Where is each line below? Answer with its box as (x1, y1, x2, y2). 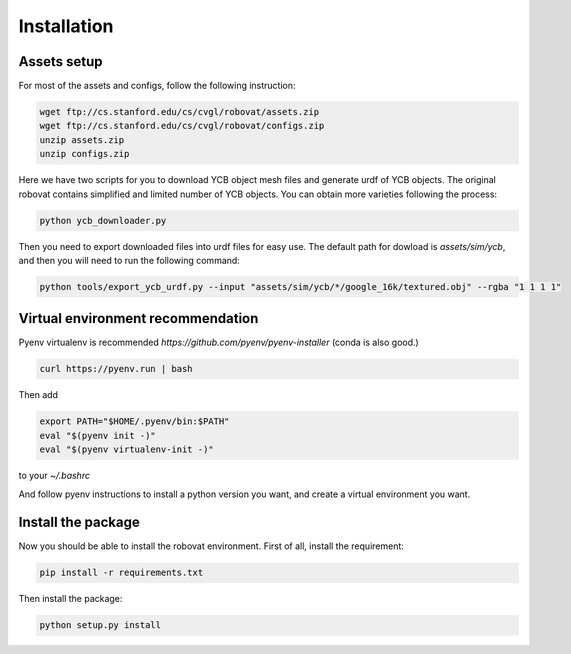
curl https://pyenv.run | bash (39, 363, 194, 375)
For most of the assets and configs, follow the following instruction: (18, 80, 296, 92)
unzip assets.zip (39, 134, 125, 145)
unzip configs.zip (39, 148, 130, 160)
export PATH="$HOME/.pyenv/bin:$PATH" (39, 416, 230, 427)
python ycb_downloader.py (39, 215, 167, 226)
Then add (18, 389, 59, 401)
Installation (18, 15, 114, 37)
